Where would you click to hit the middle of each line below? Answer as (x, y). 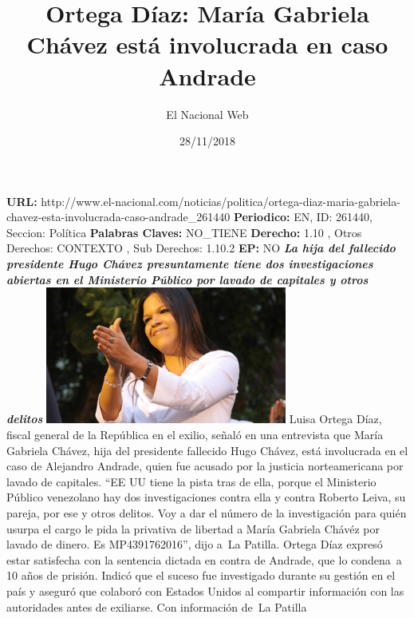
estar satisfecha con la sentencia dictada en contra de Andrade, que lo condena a (204, 559)
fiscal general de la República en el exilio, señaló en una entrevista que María (195, 435)
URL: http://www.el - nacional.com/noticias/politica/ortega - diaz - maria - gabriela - (203, 201)
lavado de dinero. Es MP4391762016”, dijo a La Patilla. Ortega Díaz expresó (195, 544)
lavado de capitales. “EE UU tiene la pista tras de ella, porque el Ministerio (191, 481)
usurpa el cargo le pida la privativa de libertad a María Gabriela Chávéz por (193, 528)
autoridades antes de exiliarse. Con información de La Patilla (157, 606)
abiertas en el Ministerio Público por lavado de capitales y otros (187, 279)
